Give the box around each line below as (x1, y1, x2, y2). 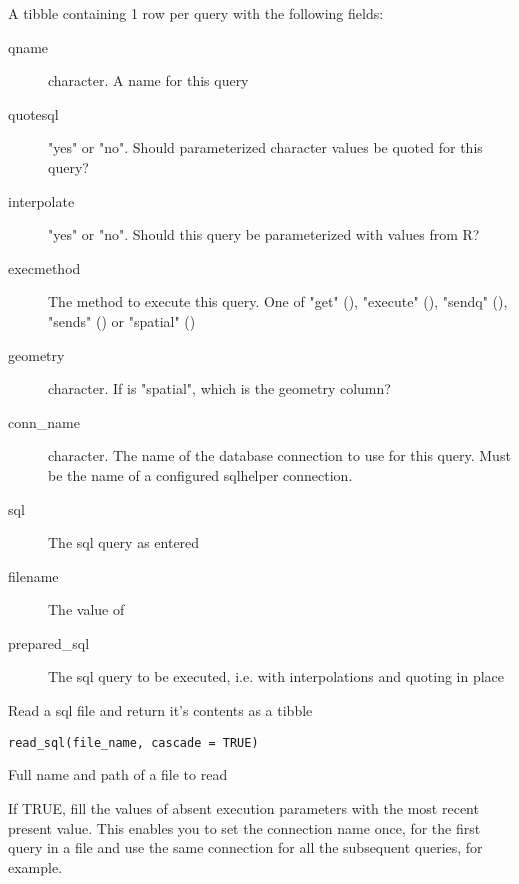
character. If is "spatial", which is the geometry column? (48, 378, 391, 399)
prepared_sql (8, 632, 90, 653)
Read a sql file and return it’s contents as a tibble (8, 700, 313, 721)
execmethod (8, 257, 81, 278)
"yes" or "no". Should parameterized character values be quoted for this (48, 137, 483, 158)
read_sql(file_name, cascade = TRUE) (8, 735, 259, 750)
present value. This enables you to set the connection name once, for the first (8, 817, 481, 838)
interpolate (8, 190, 75, 211)
